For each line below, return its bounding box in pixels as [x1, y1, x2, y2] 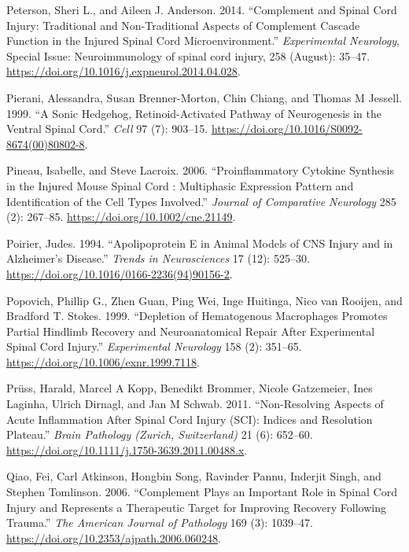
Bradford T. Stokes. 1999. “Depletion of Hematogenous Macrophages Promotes [6, 307, 388, 324]
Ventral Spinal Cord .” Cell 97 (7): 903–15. [6, 120, 208, 137]
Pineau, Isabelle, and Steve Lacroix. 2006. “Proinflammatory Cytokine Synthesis [6, 162, 394, 178]
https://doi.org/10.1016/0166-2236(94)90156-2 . [6, 265, 233, 282]
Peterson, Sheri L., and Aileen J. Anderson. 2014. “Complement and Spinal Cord [6, 2, 397, 17]
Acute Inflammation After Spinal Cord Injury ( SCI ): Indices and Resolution [6, 410, 373, 427]
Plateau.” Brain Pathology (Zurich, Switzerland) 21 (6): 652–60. [6, 426, 313, 443]
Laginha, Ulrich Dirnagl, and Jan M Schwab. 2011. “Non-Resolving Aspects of [6, 396, 384, 412]
